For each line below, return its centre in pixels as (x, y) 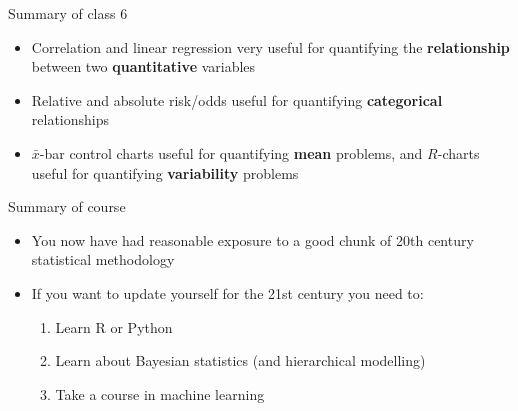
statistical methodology (103, 259)
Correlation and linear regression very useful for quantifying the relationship (270, 46)
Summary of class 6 (68, 13)
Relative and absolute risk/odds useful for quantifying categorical (237, 99)
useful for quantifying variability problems (165, 172)
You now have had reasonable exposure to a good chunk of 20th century (252, 239)
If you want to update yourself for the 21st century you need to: (227, 292)
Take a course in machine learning (160, 393)
